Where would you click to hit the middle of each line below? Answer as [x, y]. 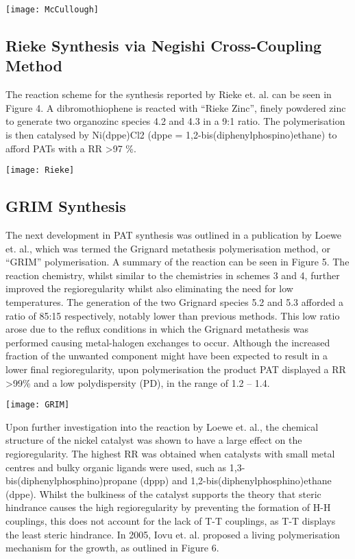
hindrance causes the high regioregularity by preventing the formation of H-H [168, 507]
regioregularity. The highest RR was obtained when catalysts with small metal [170, 454]
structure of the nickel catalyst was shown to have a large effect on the [154, 440]
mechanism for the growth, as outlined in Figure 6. [112, 548]
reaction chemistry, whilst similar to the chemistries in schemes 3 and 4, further [173, 275]
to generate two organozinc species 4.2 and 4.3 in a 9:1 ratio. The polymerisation [175, 121]
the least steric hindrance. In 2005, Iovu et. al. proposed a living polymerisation [173, 534]
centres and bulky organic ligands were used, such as [116, 467]
